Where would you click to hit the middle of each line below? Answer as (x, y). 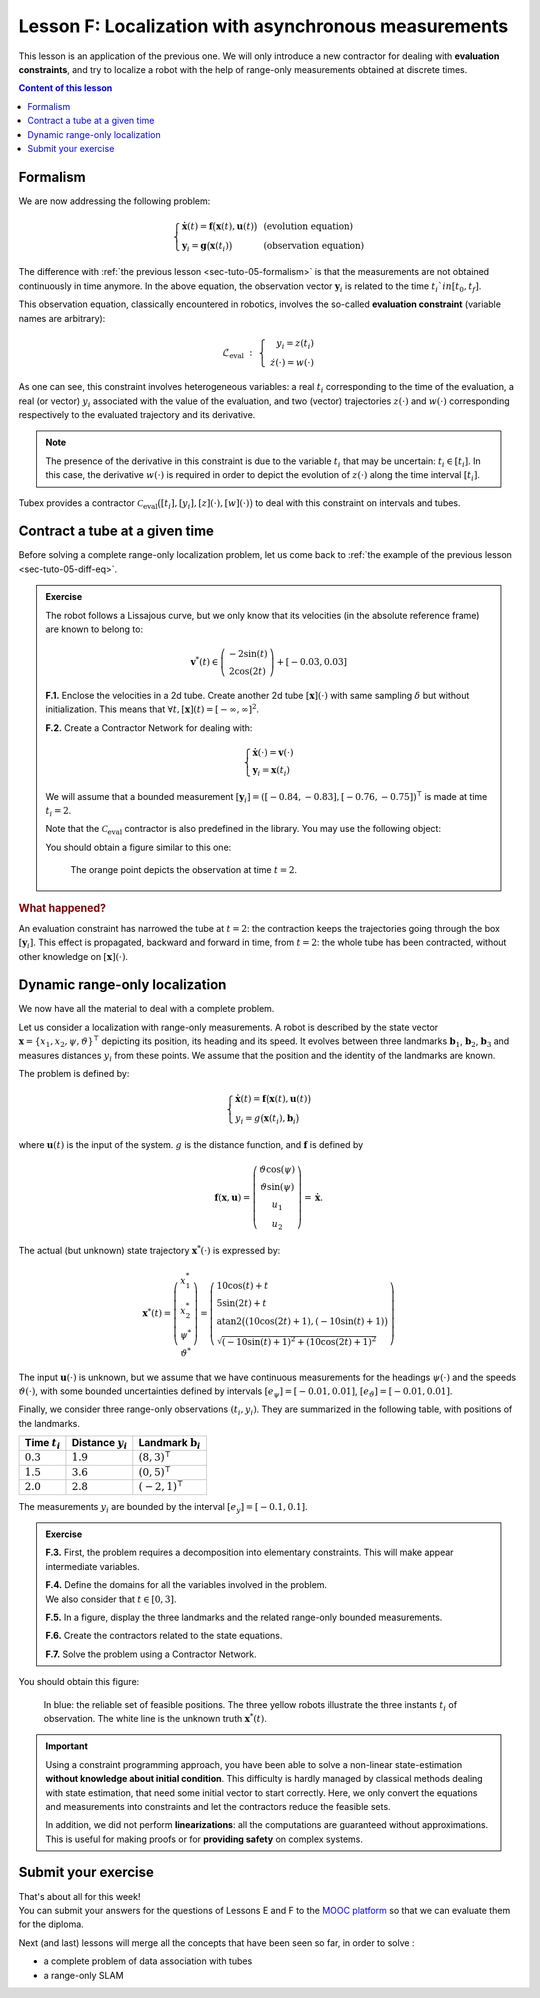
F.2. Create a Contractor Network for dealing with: (149, 727)
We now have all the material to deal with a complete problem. (146, 1009)
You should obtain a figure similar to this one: (138, 847)
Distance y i (99, 1444)
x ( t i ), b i (280, 1119)
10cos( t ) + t (242, 1286)
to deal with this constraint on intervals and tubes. (358, 502)
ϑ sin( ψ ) (277, 1186)
